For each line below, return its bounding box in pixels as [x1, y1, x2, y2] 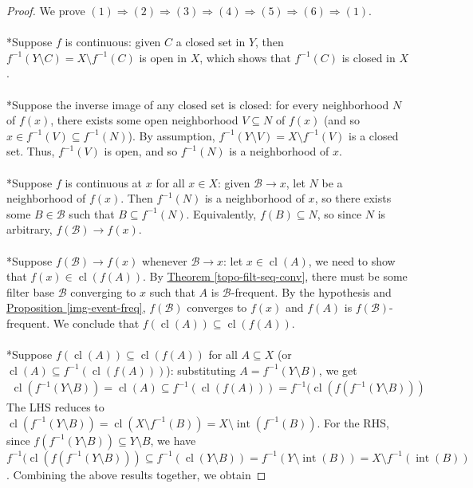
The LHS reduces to [6, 399, 104, 415]
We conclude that [53, 314, 140, 331]
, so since [317, 205, 362, 222]
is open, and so [104, 143, 178, 159]
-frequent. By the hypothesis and [231, 283, 392, 300]
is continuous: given [65, 33, 161, 50]
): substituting [166, 361, 236, 378]
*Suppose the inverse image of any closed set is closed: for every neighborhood [6, 96, 389, 112]
